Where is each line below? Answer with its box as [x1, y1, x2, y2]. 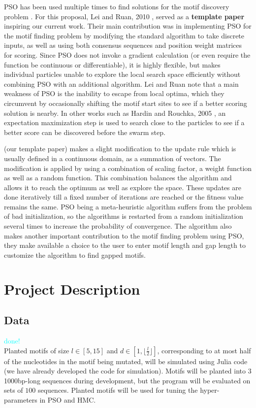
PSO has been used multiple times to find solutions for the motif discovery [4, 1, 229, 11]
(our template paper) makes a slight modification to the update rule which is [4, 143, 236, 154]
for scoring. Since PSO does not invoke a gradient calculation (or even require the [4, 49, 251, 60]
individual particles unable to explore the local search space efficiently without [4, 69, 241, 79]
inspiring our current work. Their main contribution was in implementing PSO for [4, 21, 252, 31]
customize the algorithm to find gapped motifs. [4, 249, 146, 260]
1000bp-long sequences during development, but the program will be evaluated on [4, 375, 251, 385]
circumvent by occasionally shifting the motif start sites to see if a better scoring [4, 98, 247, 108]
